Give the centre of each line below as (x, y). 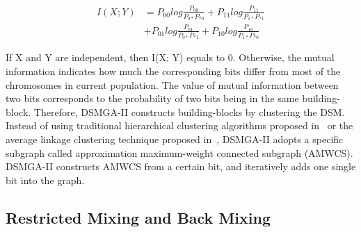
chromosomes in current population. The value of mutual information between (172, 84)
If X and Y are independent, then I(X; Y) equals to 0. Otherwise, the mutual (170, 57)
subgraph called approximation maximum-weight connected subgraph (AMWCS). (179, 152)
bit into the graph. (45, 180)
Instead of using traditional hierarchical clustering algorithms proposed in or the (179, 125)
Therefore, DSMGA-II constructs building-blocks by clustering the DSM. (189, 111)
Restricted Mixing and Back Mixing (138, 217)
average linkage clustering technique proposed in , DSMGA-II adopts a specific (175, 139)
